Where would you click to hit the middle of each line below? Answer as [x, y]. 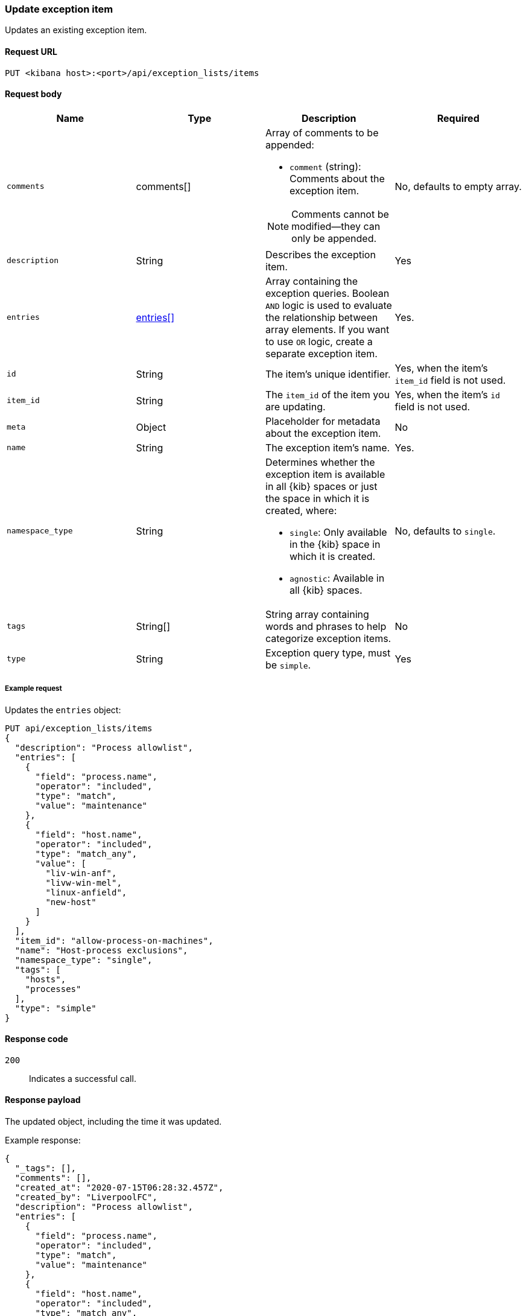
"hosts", [46, 979]
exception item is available [325, 474]
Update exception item [59, 9]
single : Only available [338, 532]
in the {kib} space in [335, 544]
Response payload [43, 1100]
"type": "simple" [55, 1008]
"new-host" [71, 902]
